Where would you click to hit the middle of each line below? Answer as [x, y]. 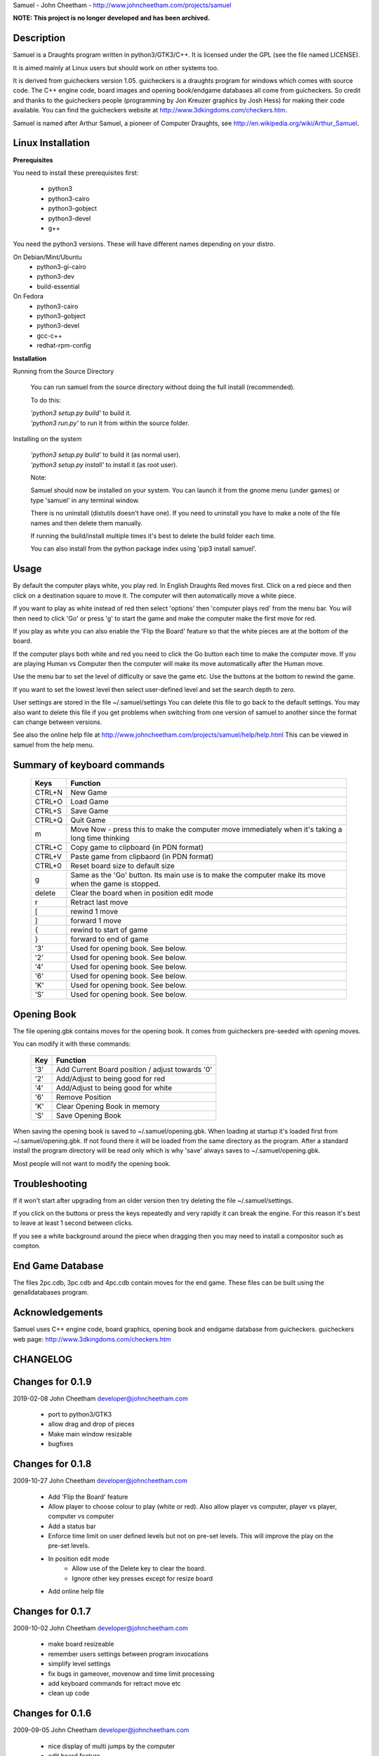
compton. [27, 1246]
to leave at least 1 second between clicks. [73, 1223]
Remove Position [84, 1097]
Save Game [89, 811]
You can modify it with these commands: [72, 1044]
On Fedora [28, 296]
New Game [89, 792]
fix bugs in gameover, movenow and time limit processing [131, 1673]
